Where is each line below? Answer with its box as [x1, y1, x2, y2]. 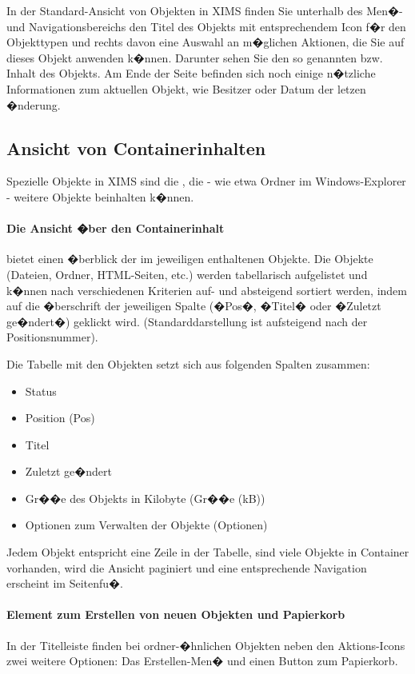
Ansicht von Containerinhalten [6, 135, 266, 160]
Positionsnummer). [6, 329, 98, 345]
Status [25, 382, 57, 399]
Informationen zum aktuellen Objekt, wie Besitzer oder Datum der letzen [6, 80, 366, 97]
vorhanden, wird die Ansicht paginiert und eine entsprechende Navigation [6, 559, 367, 576]
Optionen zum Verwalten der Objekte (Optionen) [25, 516, 268, 533]
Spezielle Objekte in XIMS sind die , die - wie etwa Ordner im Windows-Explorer [6, 173, 406, 189]
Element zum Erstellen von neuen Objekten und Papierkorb [6, 606, 345, 623]
